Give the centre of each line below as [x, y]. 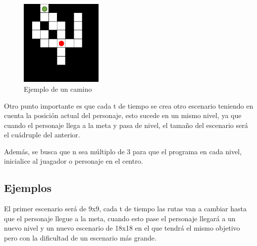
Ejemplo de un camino [58, 89]
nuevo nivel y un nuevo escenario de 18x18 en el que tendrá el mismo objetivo [122, 228]
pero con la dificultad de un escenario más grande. [80, 238]
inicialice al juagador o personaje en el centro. [74, 161]
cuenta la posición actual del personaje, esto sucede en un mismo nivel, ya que [123, 115]
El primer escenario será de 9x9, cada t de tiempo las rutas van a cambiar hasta [125, 209]
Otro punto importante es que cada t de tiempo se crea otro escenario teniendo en [129, 105]
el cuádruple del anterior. [42, 135]
